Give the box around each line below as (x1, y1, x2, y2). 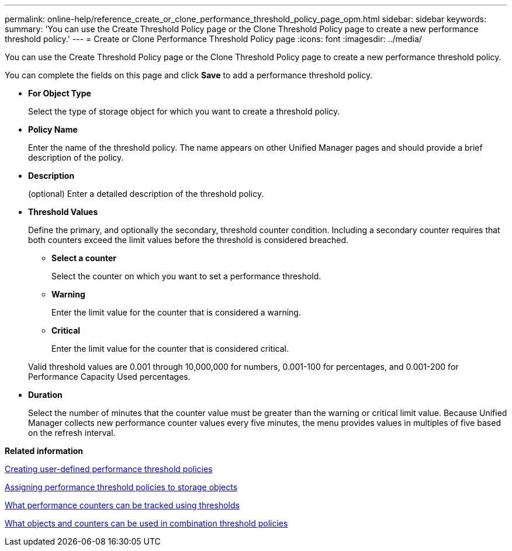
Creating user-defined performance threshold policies (5, 464, 213, 474)
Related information (5, 446, 84, 456)
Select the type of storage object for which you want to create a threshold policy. (28, 106, 340, 116)
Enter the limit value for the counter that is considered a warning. (51, 307, 301, 317)
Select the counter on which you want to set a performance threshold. (51, 271, 321, 281)
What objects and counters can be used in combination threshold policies (5, 518, 288, 528)
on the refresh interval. (28, 428, 116, 438)
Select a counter (51, 253, 117, 263)
